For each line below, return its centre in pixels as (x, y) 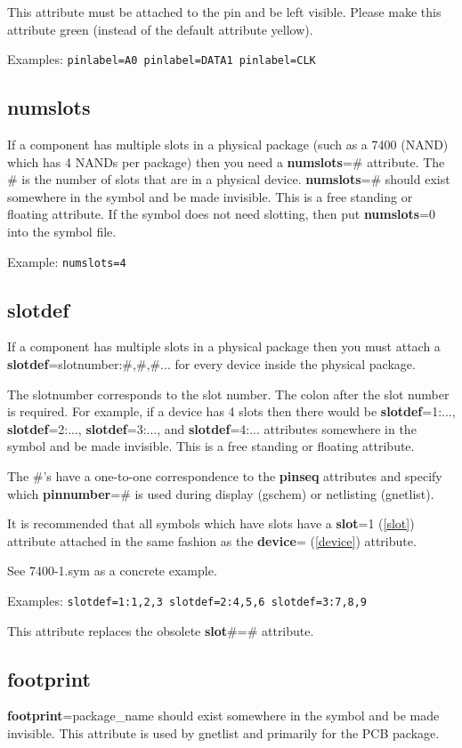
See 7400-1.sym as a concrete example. (112, 571)
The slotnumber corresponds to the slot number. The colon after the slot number (228, 394)
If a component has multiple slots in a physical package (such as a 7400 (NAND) (228, 145)
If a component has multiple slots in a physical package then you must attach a (224, 346)
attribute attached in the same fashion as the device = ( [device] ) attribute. (212, 540)
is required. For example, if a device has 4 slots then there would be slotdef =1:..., (231, 411)
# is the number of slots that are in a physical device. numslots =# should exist (229, 179)
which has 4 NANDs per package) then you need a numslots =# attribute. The (226, 161)
